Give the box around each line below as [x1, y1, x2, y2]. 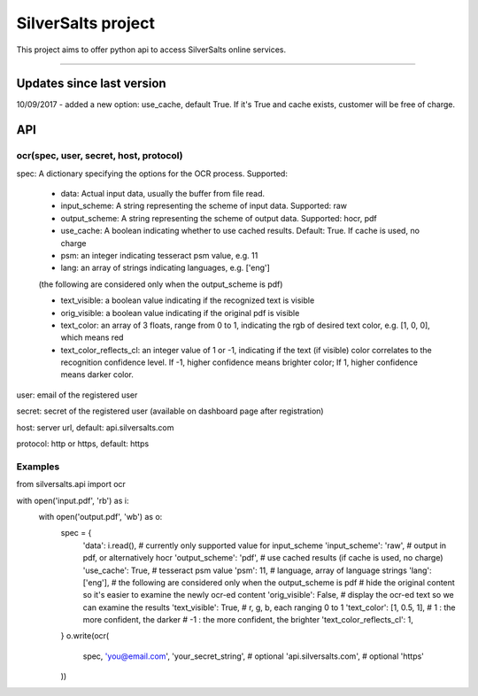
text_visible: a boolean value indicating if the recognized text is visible [60, 295, 315, 305]
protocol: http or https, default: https [16, 438, 150, 449]
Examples [16, 460, 60, 473]
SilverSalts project [16, 13, 155, 33]
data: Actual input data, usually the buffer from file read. [60, 189, 266, 198]
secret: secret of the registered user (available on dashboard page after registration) [16, 406, 324, 416]
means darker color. [60, 369, 135, 380]
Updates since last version [16, 76, 167, 91]
